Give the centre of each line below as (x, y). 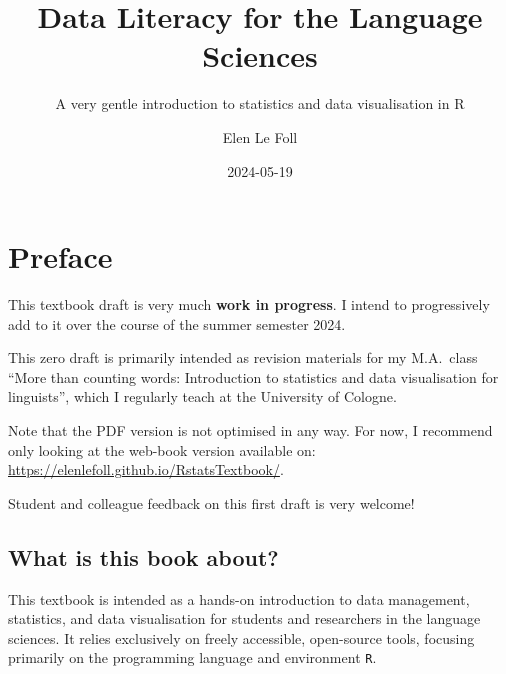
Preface (60, 256)
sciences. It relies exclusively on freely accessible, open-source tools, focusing (241, 637)
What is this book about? (143, 556)
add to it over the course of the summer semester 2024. (177, 323)
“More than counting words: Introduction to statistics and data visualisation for (253, 376)
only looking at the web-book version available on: (162, 449)
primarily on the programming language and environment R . (192, 657)
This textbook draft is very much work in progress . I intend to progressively (249, 304)
